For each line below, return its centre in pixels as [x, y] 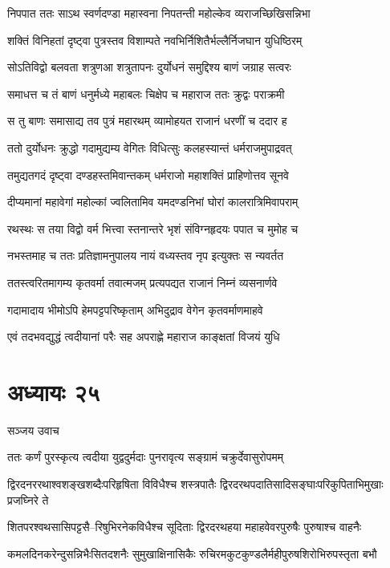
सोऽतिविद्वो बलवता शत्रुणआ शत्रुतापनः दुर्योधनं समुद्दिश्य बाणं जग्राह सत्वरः [149, 67]
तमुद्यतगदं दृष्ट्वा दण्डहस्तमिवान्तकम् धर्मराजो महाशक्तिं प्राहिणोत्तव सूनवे [148, 174]
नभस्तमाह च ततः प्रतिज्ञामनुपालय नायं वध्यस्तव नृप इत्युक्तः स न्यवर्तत [146, 256]
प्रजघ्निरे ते [28, 499]
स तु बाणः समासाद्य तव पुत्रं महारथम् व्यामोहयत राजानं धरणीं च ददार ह [147, 121]
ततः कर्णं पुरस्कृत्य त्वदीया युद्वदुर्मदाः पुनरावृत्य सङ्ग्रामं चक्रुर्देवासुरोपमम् [145, 457]
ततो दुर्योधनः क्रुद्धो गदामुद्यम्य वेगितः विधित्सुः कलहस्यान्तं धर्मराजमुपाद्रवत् [150, 147]
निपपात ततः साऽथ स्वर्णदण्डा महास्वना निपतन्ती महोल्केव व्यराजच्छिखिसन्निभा [159, 13]
